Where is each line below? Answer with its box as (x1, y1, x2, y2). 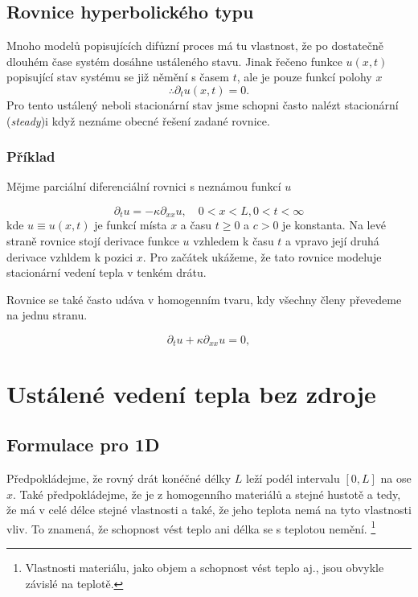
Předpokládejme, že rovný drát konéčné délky (6, 470, 232, 487)
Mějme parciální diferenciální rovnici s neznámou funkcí (6, 178, 281, 195)
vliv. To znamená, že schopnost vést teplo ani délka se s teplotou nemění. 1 (6, 517, 376, 537)
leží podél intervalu (246, 470, 340, 487)
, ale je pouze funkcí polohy (236, 68, 372, 85)
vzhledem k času (193, 233, 274, 249)
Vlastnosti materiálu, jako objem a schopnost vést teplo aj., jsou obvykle (25, 559, 384, 576)
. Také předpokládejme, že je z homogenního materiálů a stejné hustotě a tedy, (13, 485, 401, 502)
